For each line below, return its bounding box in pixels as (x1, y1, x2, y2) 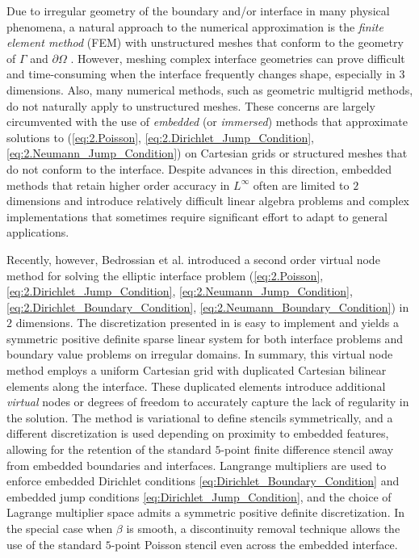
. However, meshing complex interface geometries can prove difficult (70, 49, 405, 66)
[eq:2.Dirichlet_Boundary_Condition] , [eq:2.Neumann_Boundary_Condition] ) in (6, 298, 409, 315)
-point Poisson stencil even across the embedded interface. (111, 535, 398, 552)
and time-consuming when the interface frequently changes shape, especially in (6, 65, 396, 82)
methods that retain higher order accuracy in (6, 176, 230, 193)
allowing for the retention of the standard (6, 441, 212, 458)
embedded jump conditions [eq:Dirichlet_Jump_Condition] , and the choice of (6, 488, 392, 505)
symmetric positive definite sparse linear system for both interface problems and (6, 329, 404, 346)
